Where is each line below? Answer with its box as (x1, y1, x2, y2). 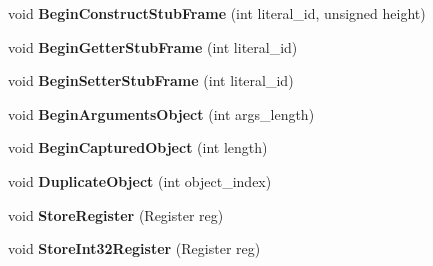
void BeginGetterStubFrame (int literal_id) (8, 36, 298, 57)
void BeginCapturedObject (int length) (8, 137, 268, 158)
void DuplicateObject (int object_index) (8, 170, 272, 191)
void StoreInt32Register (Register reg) (8, 238, 261, 259)
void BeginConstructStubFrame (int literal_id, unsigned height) (8, 3, 426, 23)
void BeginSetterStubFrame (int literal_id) (8, 70, 294, 91)
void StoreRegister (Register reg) (8, 204, 224, 225)
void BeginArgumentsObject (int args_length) (8, 103, 315, 124)
